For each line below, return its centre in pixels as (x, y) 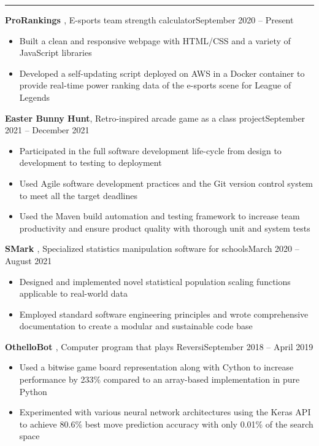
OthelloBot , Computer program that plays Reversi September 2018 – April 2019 (159, 346)
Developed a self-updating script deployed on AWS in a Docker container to (162, 73)
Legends (35, 97)
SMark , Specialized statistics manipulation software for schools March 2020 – (152, 248)
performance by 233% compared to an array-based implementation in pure (159, 379)
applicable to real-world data (74, 293)
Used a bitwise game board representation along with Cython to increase (156, 367)
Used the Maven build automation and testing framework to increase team (159, 216)
